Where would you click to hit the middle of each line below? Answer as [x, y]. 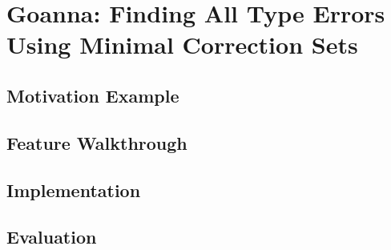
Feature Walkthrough [97, 142]
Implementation [74, 190]
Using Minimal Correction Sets [182, 44]
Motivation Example [93, 95]
